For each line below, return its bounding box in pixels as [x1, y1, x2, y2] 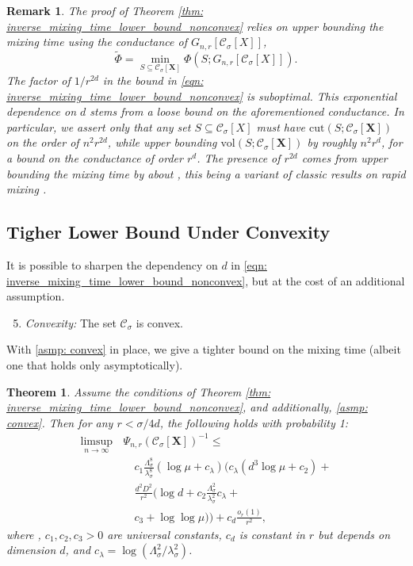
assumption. [6, 288, 65, 304]
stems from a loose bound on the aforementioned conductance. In [90, 103, 404, 120]
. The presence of [197, 150, 281, 166]
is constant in [239, 526, 305, 542]
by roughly [307, 134, 357, 151]
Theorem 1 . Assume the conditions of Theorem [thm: [6, 383, 271, 400]
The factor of [6, 72, 71, 89]
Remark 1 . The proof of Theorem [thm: [6, 2, 204, 18]
